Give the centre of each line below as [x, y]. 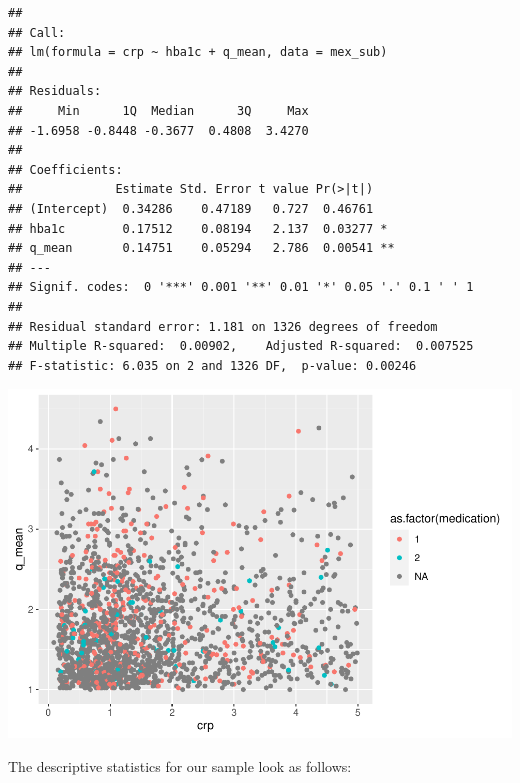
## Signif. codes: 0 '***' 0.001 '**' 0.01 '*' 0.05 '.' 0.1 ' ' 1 [241, 287]
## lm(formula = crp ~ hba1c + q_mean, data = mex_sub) [198, 52]
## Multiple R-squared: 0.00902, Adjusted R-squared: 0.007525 [241, 346]
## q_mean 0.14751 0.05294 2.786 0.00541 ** [201, 248]
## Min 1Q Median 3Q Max [158, 110]
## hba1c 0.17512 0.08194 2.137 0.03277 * [198, 228]
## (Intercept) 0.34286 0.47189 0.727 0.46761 [191, 208]
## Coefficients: [65, 169]
